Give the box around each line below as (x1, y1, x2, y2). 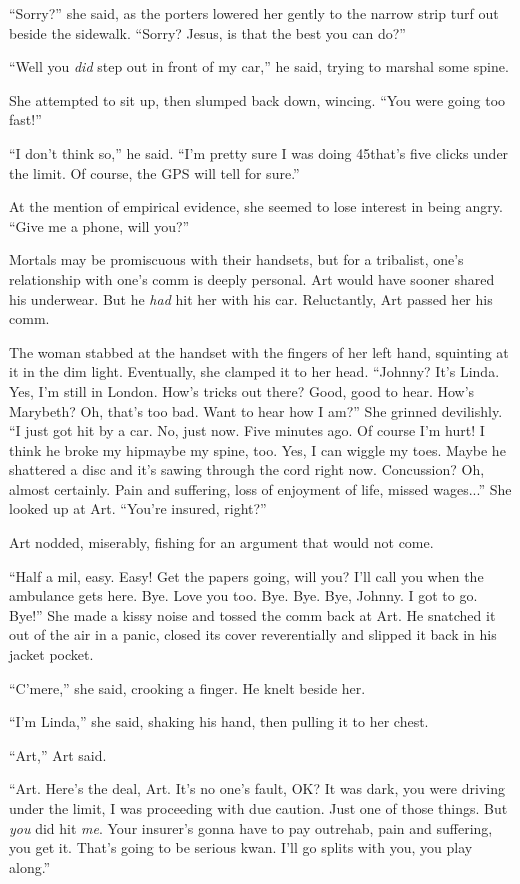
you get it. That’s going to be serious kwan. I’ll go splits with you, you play (9, 837, 473, 858)
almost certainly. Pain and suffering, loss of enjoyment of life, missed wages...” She (9, 478, 512, 499)
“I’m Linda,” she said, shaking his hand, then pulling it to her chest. (9, 711, 429, 732)
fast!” (9, 109, 42, 130)
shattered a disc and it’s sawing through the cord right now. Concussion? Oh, (9, 459, 485, 480)
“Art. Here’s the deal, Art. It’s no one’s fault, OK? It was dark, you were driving (9, 778, 505, 799)
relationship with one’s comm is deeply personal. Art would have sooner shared (9, 268, 495, 289)
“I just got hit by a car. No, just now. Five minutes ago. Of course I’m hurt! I (9, 420, 485, 441)
